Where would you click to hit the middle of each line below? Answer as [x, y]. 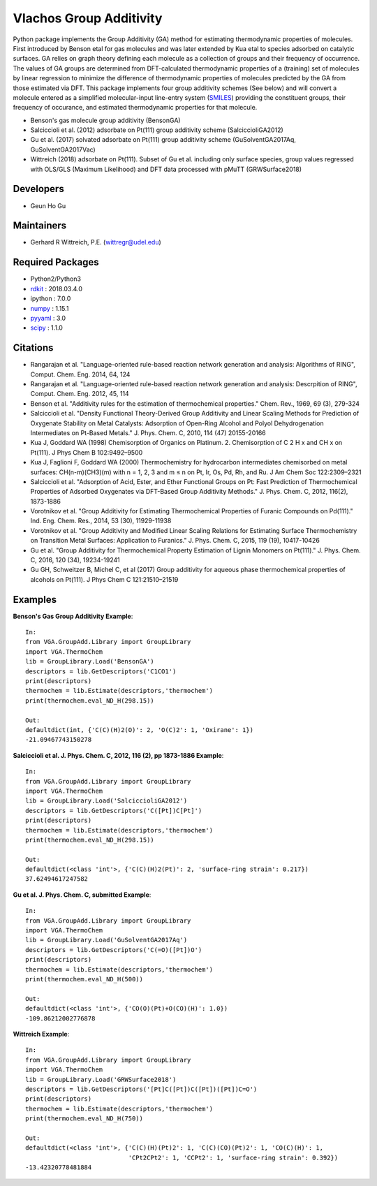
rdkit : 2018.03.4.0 [57, 288]
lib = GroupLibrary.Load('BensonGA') [90, 661]
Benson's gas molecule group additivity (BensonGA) [105, 120]
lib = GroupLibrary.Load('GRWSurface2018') [101, 1079]
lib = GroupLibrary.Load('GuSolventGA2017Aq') [106, 940]
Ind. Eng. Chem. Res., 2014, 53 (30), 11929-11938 [101, 521]
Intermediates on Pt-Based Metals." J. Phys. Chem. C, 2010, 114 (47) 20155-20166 [148, 432]
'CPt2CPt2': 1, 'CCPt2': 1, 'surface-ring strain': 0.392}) [233, 1157]
